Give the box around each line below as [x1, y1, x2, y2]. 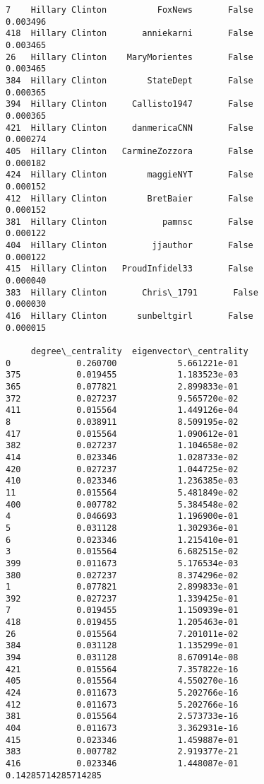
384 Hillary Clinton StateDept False [6, 75, 253, 86]
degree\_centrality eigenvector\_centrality [30, 346, 248, 357]
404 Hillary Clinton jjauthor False [6, 240, 253, 251]
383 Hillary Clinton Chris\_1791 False [6, 287, 258, 298]
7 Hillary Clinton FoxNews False [6, 5, 253, 15]
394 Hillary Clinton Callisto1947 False [6, 99, 253, 110]
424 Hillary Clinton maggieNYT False [6, 170, 253, 180]
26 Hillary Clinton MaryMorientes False [6, 52, 253, 62]
